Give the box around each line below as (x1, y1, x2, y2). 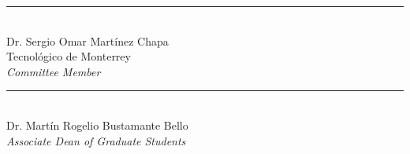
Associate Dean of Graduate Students (6, 132, 186, 148)
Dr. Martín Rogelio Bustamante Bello (6, 116, 188, 133)
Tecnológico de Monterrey (6, 48, 131, 64)
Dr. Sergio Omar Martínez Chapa (6, 32, 169, 49)
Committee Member (6, 63, 101, 79)
